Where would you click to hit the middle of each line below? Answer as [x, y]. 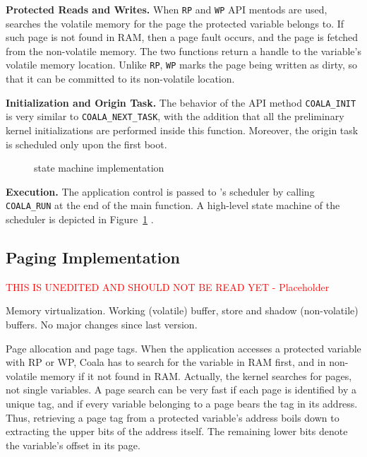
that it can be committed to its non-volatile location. [120, 79]
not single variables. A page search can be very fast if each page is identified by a [181, 390]
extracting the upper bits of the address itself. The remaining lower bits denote [177, 431]
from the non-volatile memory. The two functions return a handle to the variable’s [183, 51]
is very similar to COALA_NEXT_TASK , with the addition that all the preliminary [175, 116]
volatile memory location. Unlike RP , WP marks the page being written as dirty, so [182, 65]
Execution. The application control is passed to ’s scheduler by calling [160, 191]
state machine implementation [99, 168]
